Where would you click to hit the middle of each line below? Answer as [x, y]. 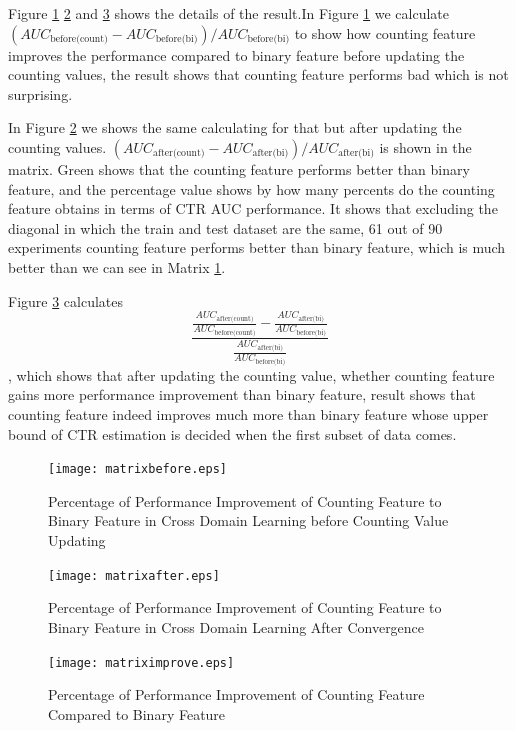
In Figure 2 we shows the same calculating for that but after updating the [235, 127]
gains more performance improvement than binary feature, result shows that [242, 394]
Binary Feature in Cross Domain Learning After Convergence [236, 626]
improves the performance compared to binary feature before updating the [236, 54]
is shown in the [425, 146]
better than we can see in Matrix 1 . [117, 266]
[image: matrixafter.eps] [134, 575]
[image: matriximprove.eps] [141, 662]
